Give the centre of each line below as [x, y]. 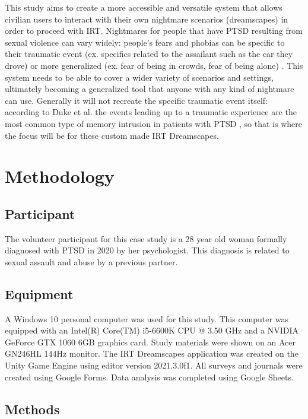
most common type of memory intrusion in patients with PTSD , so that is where [153, 123]
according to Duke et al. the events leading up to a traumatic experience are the [151, 112]
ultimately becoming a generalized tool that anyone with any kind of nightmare [150, 89]
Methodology [60, 176]
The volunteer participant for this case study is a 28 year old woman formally [146, 238]
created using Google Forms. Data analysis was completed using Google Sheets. [149, 377]
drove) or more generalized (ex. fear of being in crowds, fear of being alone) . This [154, 65]
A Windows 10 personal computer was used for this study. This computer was [147, 318]
